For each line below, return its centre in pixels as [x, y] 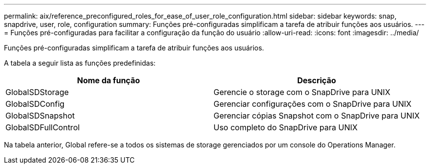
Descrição [317, 80]
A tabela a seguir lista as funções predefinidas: [80, 63]
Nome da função [108, 80]
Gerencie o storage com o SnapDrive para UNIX [302, 92]
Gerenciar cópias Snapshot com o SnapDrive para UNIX [316, 116]
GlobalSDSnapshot [40, 116]
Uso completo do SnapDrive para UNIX [285, 127]
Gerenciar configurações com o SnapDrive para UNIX [312, 104]
